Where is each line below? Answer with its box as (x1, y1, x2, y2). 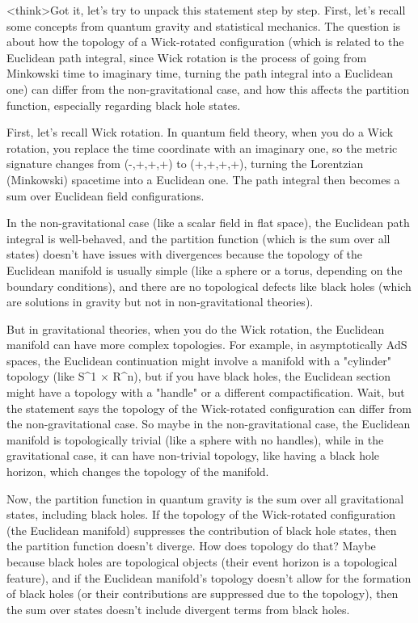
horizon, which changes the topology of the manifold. (6, 463, 269, 480)
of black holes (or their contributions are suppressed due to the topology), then (6, 585, 399, 602)
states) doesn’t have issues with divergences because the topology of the (6, 246, 363, 263)
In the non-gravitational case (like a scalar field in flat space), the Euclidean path (6, 214, 410, 231)
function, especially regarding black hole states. (6, 96, 241, 113)
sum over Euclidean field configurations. (6, 187, 205, 204)
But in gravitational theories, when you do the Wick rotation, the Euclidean (6, 320, 385, 337)
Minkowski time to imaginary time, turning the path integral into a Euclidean (6, 65, 393, 82)
